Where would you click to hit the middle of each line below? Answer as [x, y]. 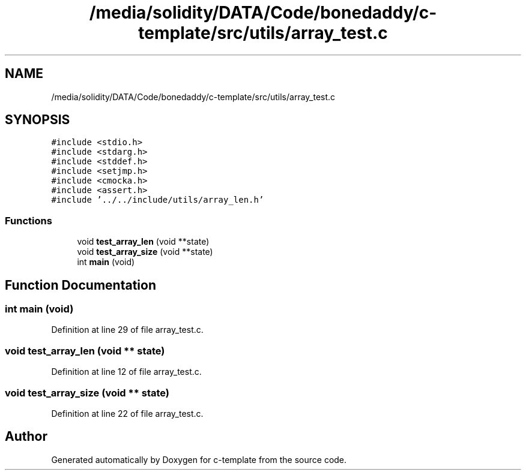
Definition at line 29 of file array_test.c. [127, 330]
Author [26, 437]
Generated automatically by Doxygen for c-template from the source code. [199, 459]
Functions [29, 220]
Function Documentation [80, 285]
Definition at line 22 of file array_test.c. [127, 413]
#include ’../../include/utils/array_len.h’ [158, 200]
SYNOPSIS [38, 120]
